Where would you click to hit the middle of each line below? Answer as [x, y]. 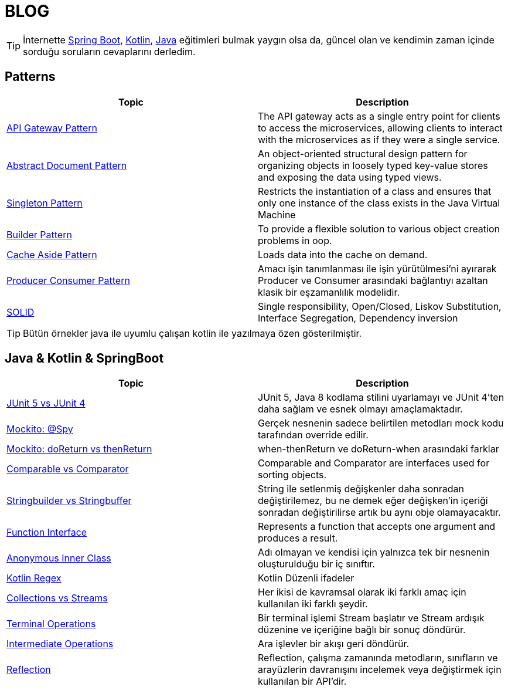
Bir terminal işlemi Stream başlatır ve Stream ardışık [371, 618]
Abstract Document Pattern [67, 165]
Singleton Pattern [45, 203]
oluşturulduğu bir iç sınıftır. [316, 564]
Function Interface [47, 532]
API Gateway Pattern [52, 128]
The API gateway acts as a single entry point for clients [379, 116]
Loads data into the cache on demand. [343, 254]
